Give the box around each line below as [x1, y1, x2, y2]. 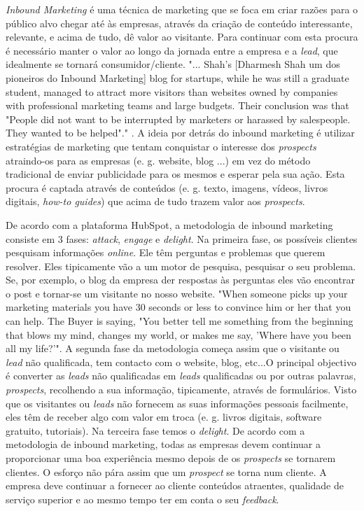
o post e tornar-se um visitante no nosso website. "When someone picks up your [6, 286, 348, 300]
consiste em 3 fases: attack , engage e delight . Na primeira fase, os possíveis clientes [6, 231, 358, 246]
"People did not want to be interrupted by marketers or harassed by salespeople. [6, 111, 351, 126]
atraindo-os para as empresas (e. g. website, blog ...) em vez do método [6, 153, 311, 167]
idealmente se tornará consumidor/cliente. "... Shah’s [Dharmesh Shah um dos [6, 57, 340, 71]
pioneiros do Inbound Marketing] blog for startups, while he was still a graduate [6, 70, 349, 85]
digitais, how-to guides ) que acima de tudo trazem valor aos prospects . [6, 194, 305, 209]
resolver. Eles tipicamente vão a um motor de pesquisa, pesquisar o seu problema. [6, 258, 356, 273]
